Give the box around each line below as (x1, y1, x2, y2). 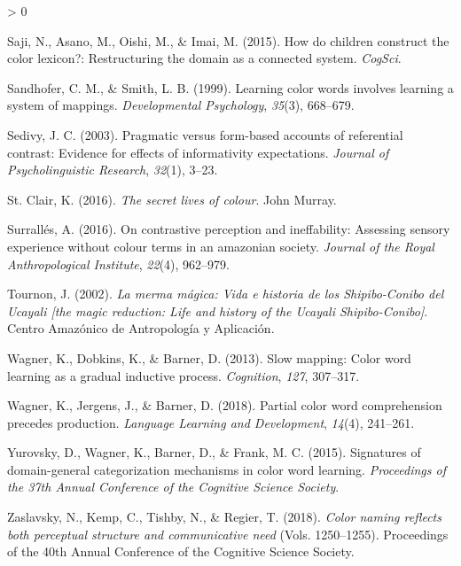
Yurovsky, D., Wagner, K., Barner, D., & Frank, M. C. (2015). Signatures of (7, 443, 421, 461)
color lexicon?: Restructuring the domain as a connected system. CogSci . (7, 49, 402, 67)
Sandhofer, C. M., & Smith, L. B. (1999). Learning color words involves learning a (7, 78, 454, 97)
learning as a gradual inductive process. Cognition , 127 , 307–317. (7, 366, 360, 384)
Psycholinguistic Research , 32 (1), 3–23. (7, 160, 218, 179)
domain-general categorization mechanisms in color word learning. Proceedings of (7, 460, 446, 478)
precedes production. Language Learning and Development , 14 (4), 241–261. (7, 413, 415, 431)
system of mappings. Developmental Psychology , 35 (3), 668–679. (7, 96, 355, 114)
